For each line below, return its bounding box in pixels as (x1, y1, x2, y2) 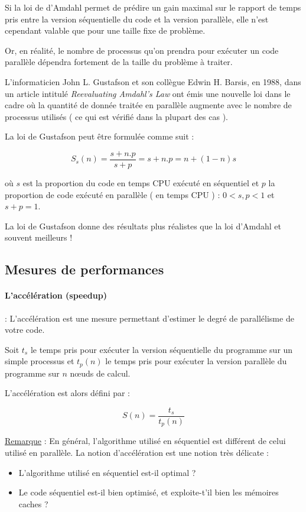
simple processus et (5, 355, 74, 367)
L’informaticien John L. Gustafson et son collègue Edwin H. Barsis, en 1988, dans (5, 75, 301, 88)
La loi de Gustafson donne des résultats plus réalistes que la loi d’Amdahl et (5, 219, 282, 232)
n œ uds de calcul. (70, 367, 131, 379)
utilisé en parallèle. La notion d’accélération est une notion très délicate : (5, 446, 269, 459)
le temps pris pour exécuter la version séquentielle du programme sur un (30, 343, 293, 355)
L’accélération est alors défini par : (5, 387, 131, 399)
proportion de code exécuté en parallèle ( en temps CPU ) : (5, 188, 220, 200)
